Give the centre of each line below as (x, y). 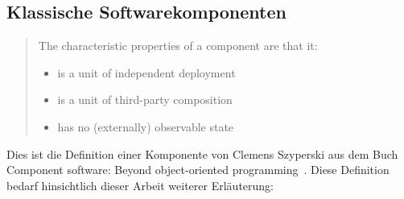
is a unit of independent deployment (146, 72)
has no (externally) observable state (146, 126)
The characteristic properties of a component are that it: (178, 46)
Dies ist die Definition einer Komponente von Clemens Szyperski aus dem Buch (202, 153)
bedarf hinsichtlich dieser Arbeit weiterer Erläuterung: (140, 185)
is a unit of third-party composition (145, 99)
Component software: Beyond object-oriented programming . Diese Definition (198, 170)
